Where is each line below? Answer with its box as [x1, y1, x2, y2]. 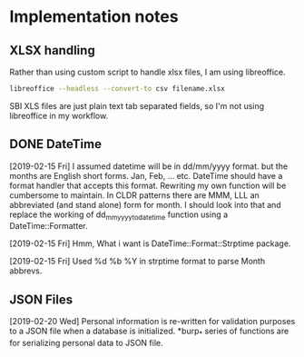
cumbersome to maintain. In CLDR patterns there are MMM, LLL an [9, 189, 260, 201]
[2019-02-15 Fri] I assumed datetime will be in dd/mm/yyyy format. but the [9, 161, 289, 172]
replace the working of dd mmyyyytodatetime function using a [9, 209, 229, 222]
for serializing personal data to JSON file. [9, 338, 163, 349]
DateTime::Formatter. [9, 221, 88, 232]
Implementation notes [9, 6, 179, 27]
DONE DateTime [9, 136, 103, 152]
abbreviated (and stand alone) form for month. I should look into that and [9, 199, 281, 210]
